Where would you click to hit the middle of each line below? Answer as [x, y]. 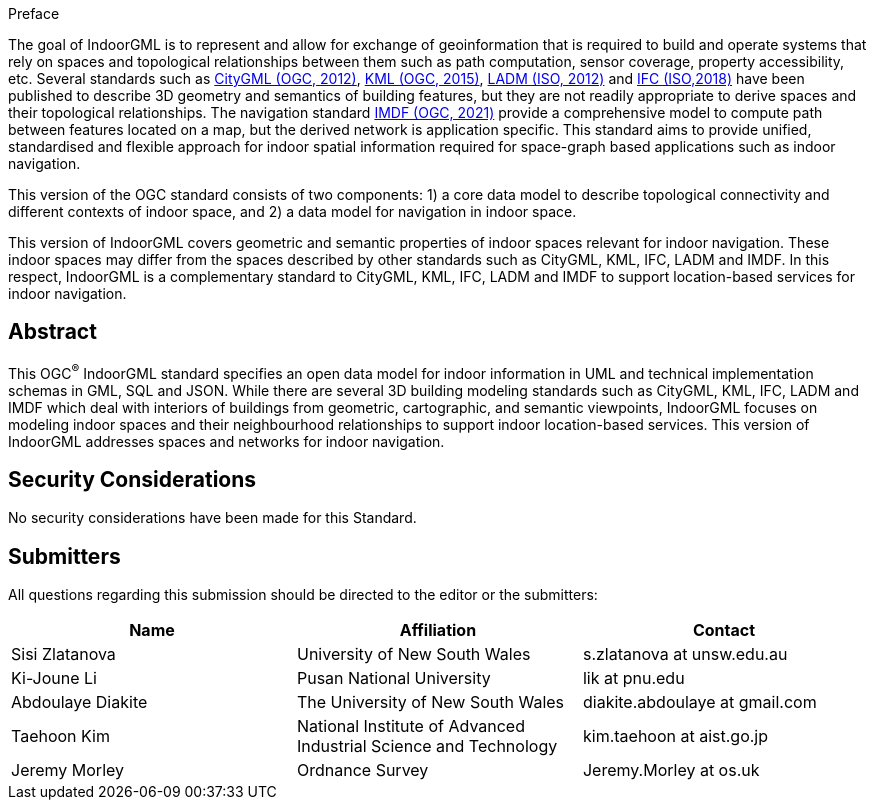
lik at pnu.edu [633, 678]
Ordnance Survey [362, 770]
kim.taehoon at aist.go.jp [675, 736]
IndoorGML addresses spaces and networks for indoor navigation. [226, 441]
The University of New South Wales [430, 702]
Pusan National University [393, 678]
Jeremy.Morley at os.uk [671, 770]
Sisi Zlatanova [63, 654]
